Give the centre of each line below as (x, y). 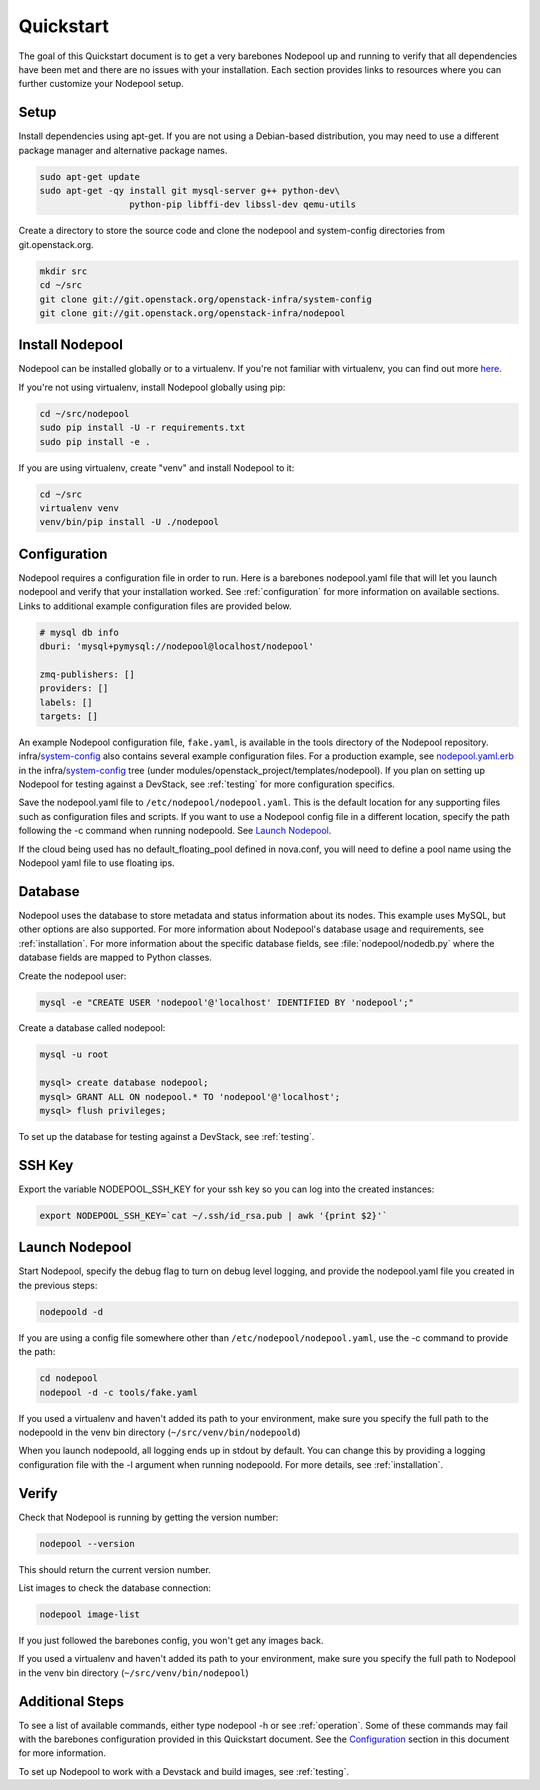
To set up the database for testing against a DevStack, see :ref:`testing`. (166, 1137)
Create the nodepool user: (72, 976)
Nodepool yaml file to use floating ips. (96, 863)
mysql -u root (74, 1054)
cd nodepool (69, 1378)
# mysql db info (79, 632)
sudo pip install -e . (95, 441)
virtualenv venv (79, 508)
